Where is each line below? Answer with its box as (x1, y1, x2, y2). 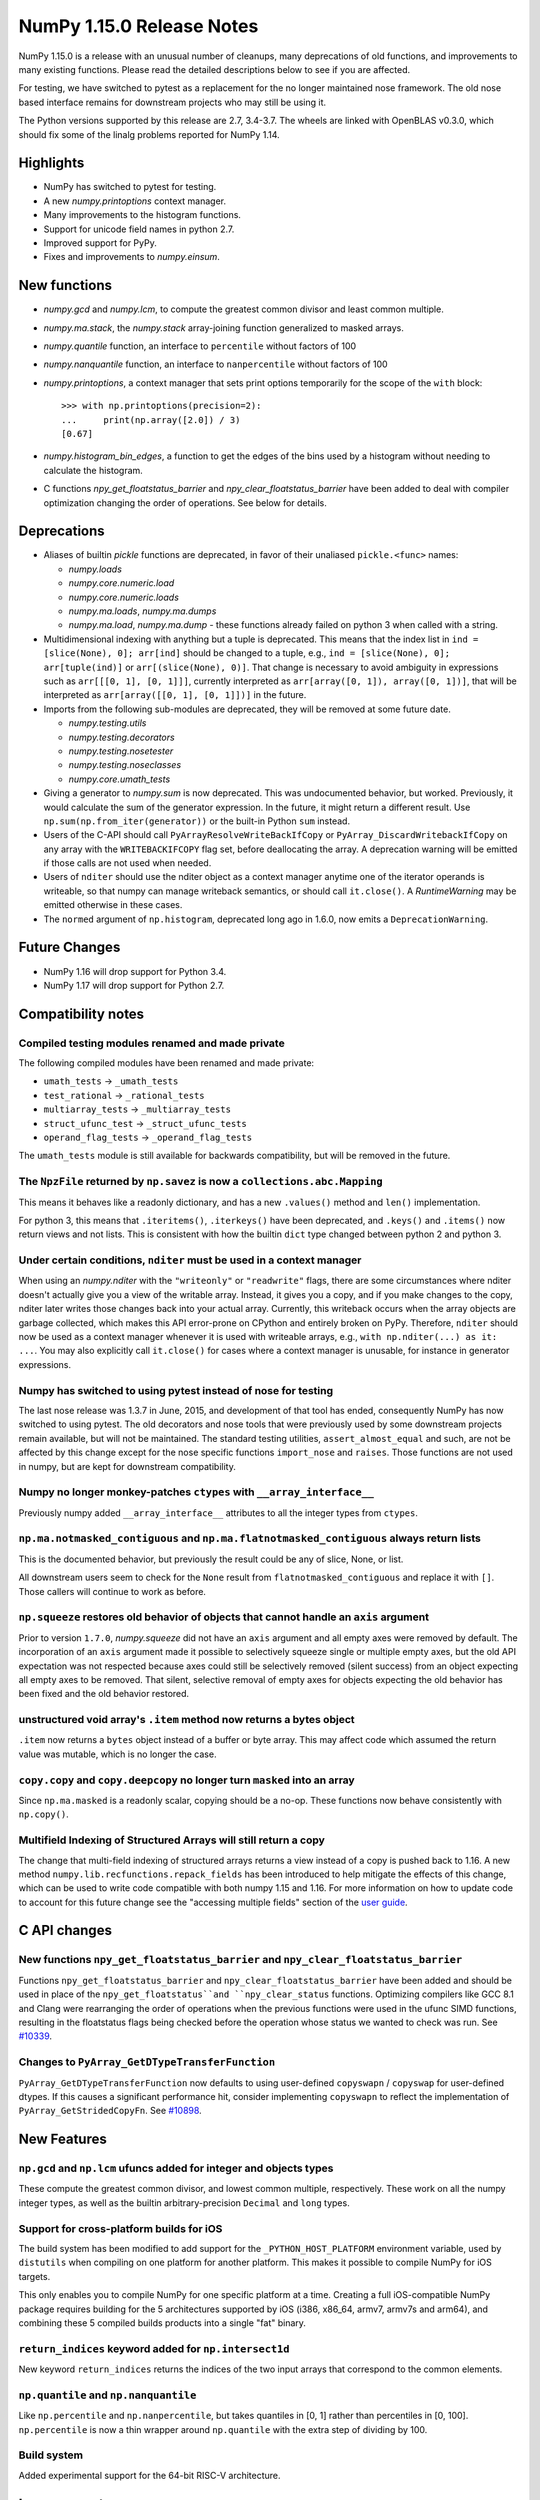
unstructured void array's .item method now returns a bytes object (18, 1713, 355, 1727)
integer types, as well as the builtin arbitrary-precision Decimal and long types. (18, 2196, 350, 2209)
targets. (18, 2270, 51, 2282)
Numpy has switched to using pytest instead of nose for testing (18, 1383, 334, 1397)
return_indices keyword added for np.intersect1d (18, 2341, 290, 2355)
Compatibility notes (18, 1005, 145, 1022)
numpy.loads (68, 563, 122, 575)
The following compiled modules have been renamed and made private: (18, 1057, 315, 1069)
